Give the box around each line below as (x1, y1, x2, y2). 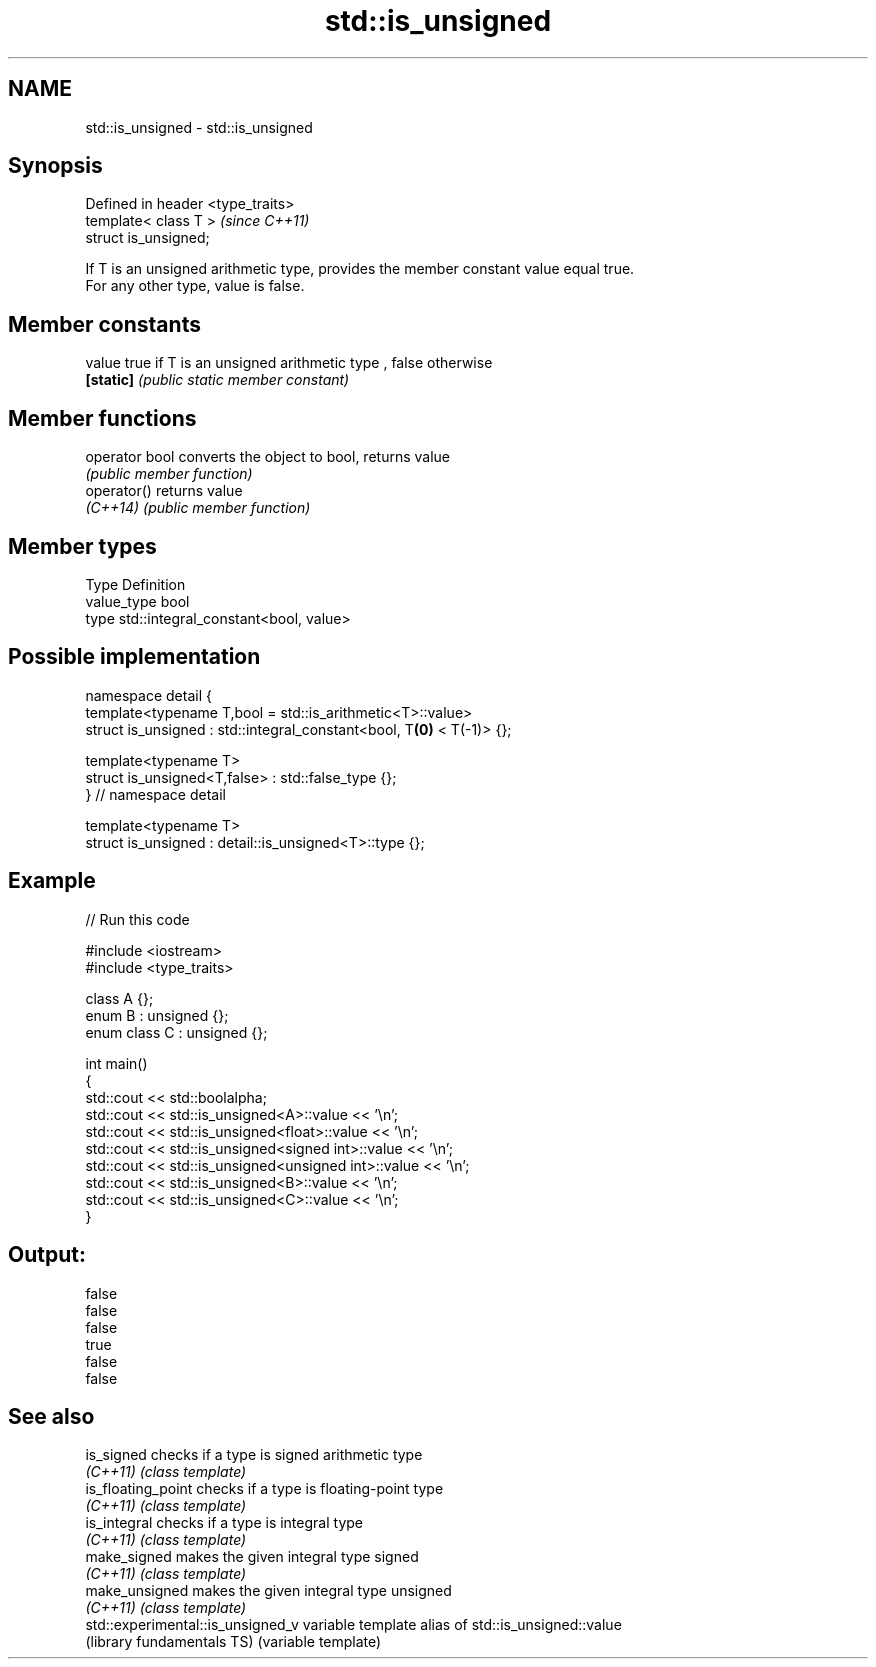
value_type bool (85, 592, 190, 610)
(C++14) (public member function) (85, 499, 311, 517)
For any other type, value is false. (85, 277, 305, 295)
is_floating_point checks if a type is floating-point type (85, 1480, 444, 1498)
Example (8, 868, 96, 894)
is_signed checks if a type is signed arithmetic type (85, 1446, 423, 1464)
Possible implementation (8, 644, 261, 670)
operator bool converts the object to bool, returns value (85, 448, 450, 466)
